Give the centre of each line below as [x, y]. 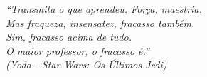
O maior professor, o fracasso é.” [78, 50]
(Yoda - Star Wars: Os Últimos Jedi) [86, 65]
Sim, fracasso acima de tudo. [69, 37]
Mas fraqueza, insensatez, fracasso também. [100, 22]
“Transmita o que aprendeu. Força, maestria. [104, 9]
